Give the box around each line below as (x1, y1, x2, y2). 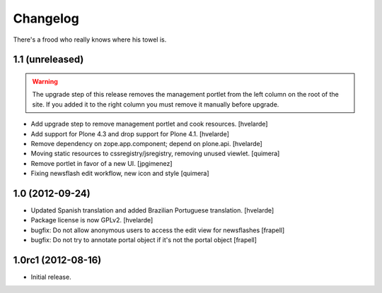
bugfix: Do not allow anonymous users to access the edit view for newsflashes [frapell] (30, 226, 285, 234)
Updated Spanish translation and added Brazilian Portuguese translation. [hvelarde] (30, 205, 274, 215)
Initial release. (30, 273, 71, 282)
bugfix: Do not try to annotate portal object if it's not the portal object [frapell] (30, 236, 257, 244)
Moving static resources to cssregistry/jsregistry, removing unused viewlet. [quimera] (30, 149, 280, 158)
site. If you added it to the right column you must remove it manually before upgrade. (32, 100, 279, 109)
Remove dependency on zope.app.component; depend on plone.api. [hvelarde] (30, 139, 263, 148)
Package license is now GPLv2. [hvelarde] (30, 216, 154, 225)
